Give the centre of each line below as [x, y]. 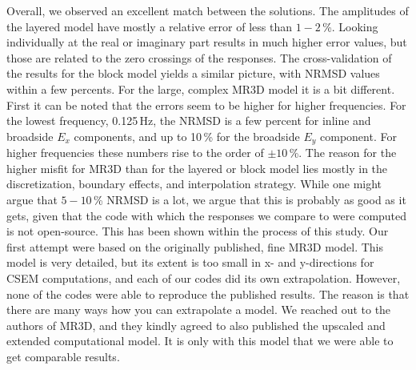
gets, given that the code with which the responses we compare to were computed [207, 215]
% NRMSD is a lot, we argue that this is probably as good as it [250, 199]
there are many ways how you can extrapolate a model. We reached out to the [199, 310]
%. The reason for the [343, 153]
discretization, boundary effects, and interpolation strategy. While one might [194, 184]
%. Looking [350, 26]
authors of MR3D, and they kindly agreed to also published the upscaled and [196, 325]
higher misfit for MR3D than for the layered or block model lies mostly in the [197, 168]
